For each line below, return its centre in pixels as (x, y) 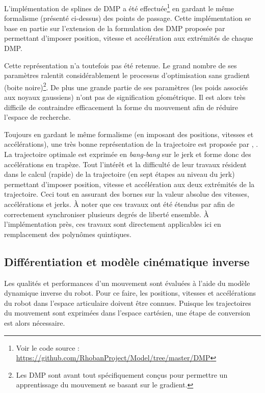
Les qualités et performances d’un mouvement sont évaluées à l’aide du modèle (127, 283)
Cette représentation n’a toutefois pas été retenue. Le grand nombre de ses (121, 65)
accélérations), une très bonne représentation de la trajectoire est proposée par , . (131, 144)
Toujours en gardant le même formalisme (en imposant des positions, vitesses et (129, 134)
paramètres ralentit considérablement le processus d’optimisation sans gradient (127, 75)
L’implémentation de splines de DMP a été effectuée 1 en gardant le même (119, 7)
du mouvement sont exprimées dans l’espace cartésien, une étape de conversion (127, 313)
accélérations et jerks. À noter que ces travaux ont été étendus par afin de (120, 204)
